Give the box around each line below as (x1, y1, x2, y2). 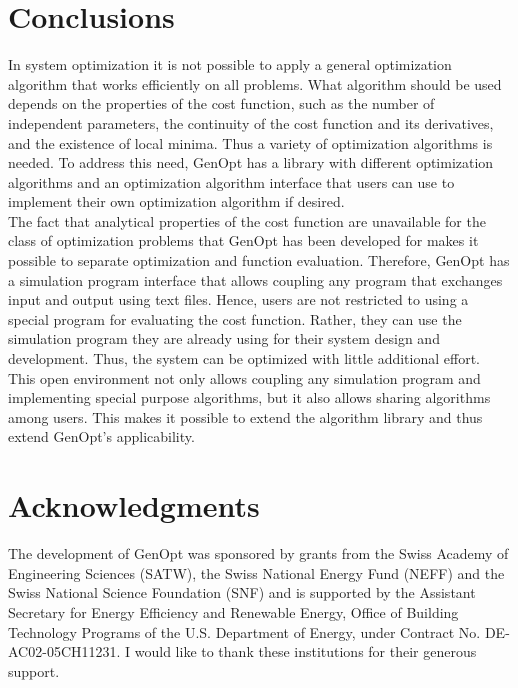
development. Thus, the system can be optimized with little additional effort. (8, 348, 480, 369)
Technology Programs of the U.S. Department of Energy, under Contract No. (8, 621, 481, 642)
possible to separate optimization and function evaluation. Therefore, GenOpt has (8, 250, 510, 271)
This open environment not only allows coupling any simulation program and (8, 367, 481, 388)
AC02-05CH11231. (8, 641, 121, 662)
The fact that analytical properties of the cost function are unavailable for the (8, 210, 486, 231)
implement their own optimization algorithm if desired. (8, 191, 345, 212)
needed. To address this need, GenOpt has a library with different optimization (8, 152, 494, 173)
